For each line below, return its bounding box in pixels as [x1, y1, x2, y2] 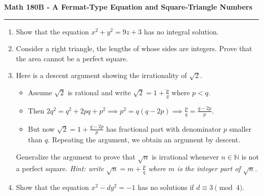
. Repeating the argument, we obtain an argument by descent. [48, 134, 240, 145]
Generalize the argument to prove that [16, 151, 136, 162]
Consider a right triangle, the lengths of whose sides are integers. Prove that [16, 43, 252, 54]
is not [241, 151, 259, 162]
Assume [28, 87, 52, 97]
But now [28, 123, 55, 134]
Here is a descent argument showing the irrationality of [16, 70, 187, 81]
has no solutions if [138, 181, 194, 192]
